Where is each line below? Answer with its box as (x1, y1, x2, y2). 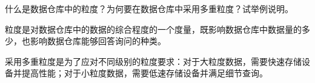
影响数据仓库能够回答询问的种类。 (30, 35, 166, 47)
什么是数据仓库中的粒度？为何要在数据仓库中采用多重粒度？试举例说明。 (5, 2, 293, 15)
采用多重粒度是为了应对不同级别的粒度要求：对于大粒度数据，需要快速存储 (5, 55, 302, 67)
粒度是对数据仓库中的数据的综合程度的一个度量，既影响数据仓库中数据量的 (5, 22, 302, 35)
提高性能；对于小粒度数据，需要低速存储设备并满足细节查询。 (21, 67, 268, 79)
